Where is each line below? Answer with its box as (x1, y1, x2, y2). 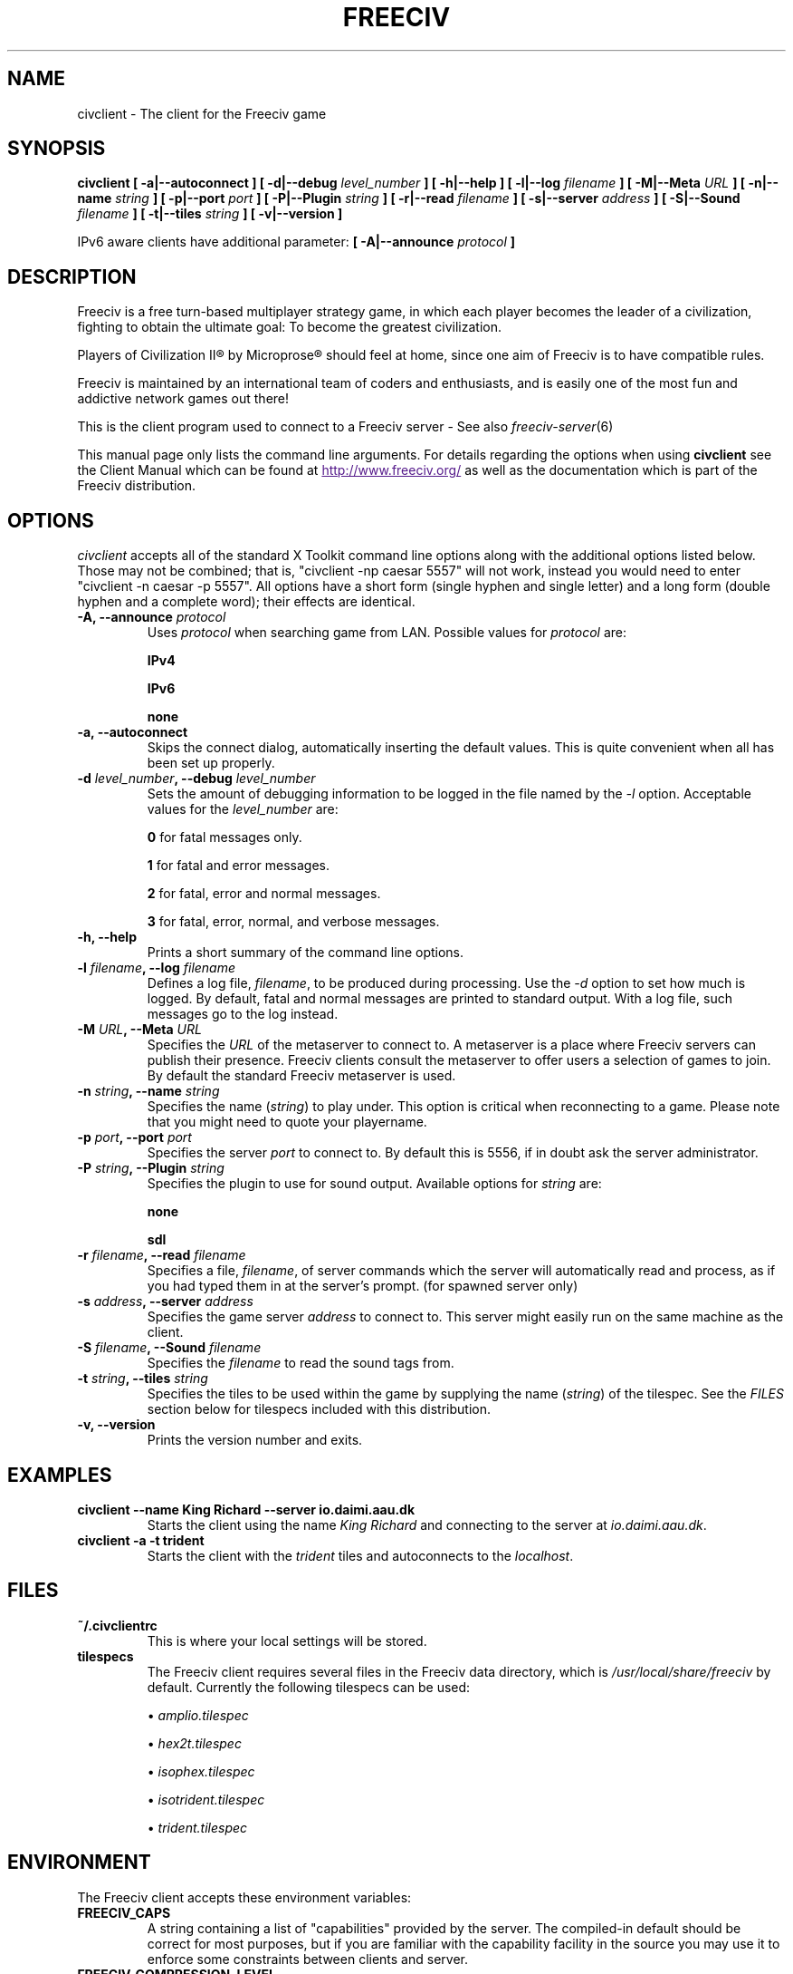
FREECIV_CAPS (77, 1904, 171, 1921)
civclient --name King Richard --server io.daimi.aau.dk (77, 1501, 416, 1517)
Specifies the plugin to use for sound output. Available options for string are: (147, 1176, 602, 1192)
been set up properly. (147, 755, 275, 771)
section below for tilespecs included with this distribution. (147, 1401, 491, 1418)
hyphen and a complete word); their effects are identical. (77, 594, 416, 610)
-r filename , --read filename (77, 1247, 246, 1263)
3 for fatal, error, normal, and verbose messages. (147, 914, 440, 930)
